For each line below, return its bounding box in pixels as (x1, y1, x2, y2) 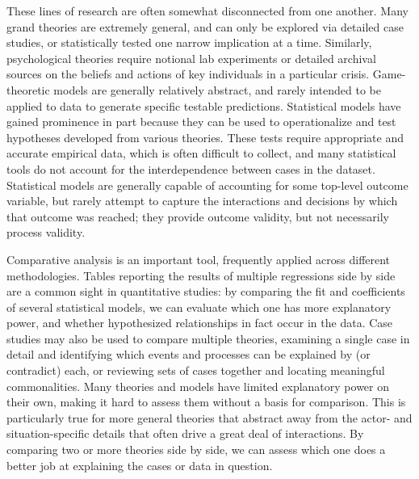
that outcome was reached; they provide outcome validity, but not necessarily (6, 208, 389, 225)
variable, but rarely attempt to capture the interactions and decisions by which (6, 192, 398, 209)
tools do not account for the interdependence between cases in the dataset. (6, 160, 375, 177)
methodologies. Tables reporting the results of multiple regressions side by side (6, 267, 396, 284)
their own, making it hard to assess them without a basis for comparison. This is (6, 393, 406, 410)
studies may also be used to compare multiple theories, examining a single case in (6, 330, 410, 347)
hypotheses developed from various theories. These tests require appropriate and (6, 128, 404, 145)
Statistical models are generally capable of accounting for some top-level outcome (6, 176, 409, 193)
